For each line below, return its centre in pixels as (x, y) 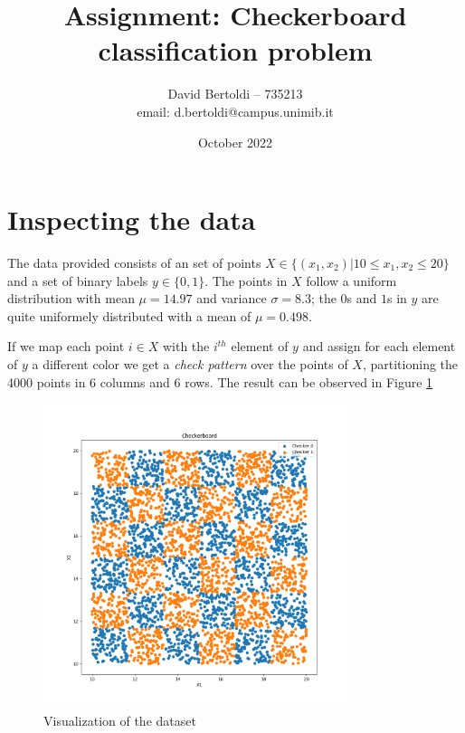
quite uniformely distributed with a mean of (129, 315)
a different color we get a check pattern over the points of (190, 364)
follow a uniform (351, 280)
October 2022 (235, 142)
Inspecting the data (132, 219)
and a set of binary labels (78, 280)
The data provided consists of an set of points (134, 263)
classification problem (235, 50)
